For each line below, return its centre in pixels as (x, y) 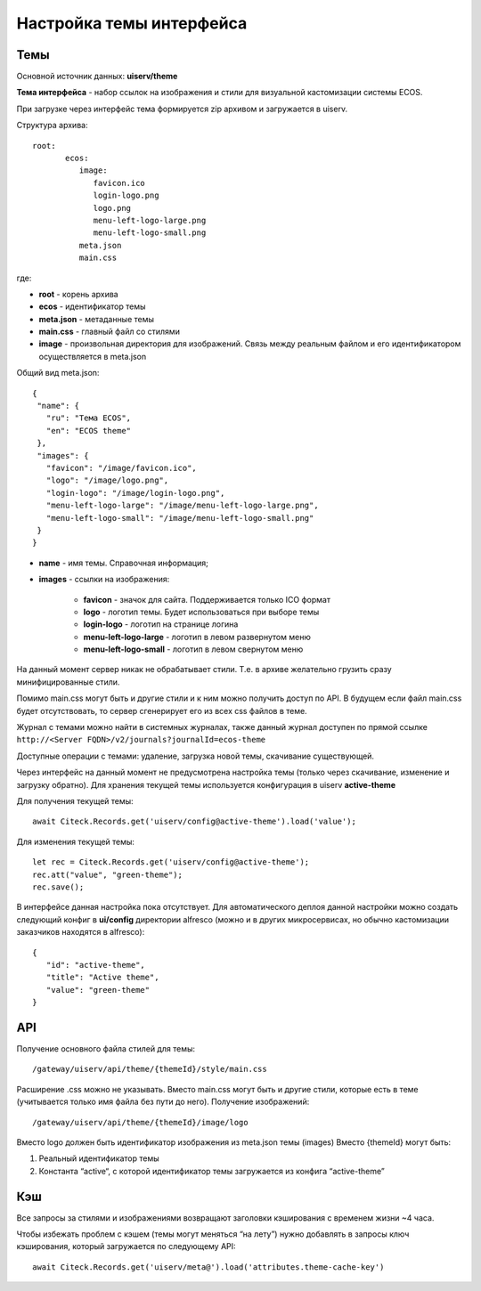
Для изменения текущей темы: (76, 841)
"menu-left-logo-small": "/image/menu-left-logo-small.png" (180, 518)
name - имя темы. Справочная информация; (123, 563)
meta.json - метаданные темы (97, 319)
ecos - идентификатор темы (92, 306)
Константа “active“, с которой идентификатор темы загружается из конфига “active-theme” (212, 1171)
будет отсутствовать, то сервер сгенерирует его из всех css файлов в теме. (162, 710)
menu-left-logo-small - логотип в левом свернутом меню (193, 649)
